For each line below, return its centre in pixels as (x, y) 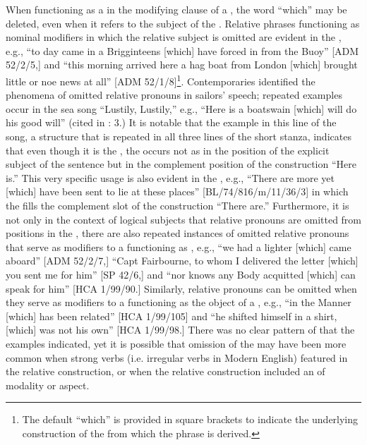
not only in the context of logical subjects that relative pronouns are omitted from (184, 219)
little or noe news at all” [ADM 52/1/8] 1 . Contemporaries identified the (161, 80)
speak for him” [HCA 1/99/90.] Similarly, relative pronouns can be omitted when (181, 288)
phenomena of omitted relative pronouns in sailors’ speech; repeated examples (174, 95)
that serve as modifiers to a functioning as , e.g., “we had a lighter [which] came (179, 246)
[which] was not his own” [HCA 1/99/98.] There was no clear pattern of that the (180, 330)
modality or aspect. (48, 385)
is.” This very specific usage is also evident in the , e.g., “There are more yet (170, 177)
